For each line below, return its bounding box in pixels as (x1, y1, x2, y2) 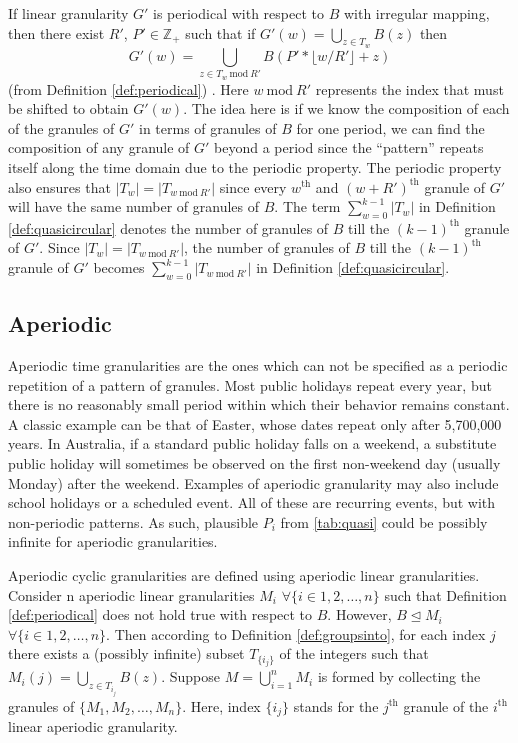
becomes (93, 257, 145, 278)
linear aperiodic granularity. (8, 715, 178, 736)
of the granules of (8, 117, 115, 138)
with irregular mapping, (343, 3, 490, 23)
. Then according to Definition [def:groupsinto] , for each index (106, 623, 486, 644)
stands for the (293, 695, 379, 716)
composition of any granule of (8, 137, 190, 158)
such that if (185, 22, 256, 43)
